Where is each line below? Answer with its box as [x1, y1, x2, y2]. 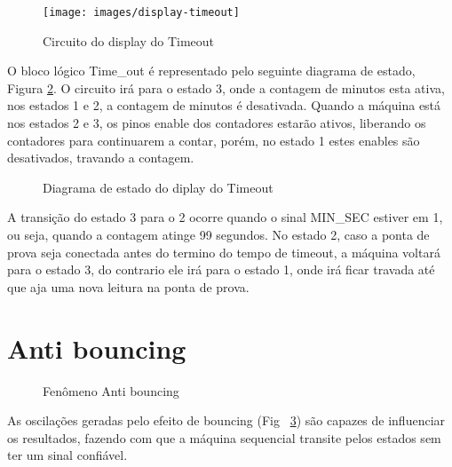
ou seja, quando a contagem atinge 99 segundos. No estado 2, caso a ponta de [7, 226, 430, 243]
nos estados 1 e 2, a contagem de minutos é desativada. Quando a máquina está [7, 96, 441, 115]
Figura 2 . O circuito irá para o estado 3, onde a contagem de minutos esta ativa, [7, 78, 445, 97]
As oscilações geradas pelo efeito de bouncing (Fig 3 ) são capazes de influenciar [7, 411, 446, 430]
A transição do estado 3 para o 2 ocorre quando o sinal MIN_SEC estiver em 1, [7, 208, 443, 226]
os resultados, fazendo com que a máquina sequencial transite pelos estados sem [7, 428, 441, 447]
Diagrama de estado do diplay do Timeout [43, 178, 274, 196]
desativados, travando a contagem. [7, 148, 194, 167]
